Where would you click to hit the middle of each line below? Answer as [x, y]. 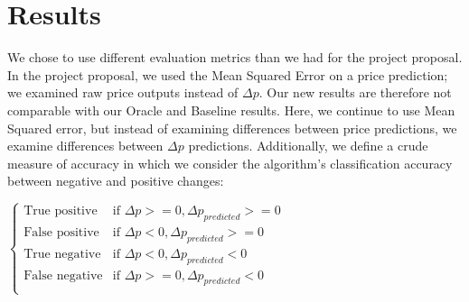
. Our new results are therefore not [355, 92]
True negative [62, 254]
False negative [63, 275]
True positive [61, 211]
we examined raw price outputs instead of [123, 92]
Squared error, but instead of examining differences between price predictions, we [232, 128]
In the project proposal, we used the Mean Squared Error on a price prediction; [228, 74]
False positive [61, 232]
